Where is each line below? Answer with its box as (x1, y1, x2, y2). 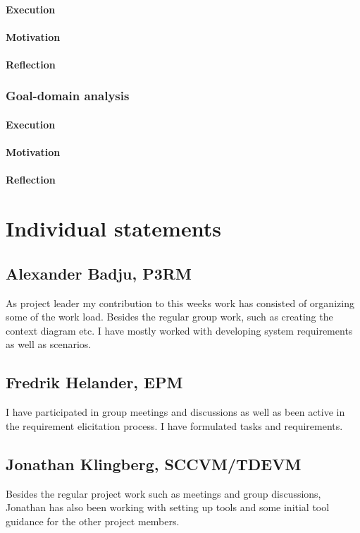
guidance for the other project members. (6, 513, 180, 528)
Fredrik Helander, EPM (6, 371, 183, 393)
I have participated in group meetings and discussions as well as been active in (6, 405, 345, 419)
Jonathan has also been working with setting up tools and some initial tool (6, 500, 330, 515)
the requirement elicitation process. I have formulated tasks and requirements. (6, 418, 343, 433)
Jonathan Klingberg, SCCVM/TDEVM (6, 453, 302, 474)
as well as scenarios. (6, 337, 92, 352)
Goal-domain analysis (6, 87, 130, 104)
